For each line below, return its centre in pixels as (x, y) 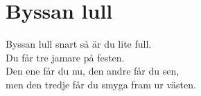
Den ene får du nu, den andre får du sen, (93, 71)
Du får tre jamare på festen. (65, 57)
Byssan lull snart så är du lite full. (79, 44)
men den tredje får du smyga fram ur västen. (101, 84)
